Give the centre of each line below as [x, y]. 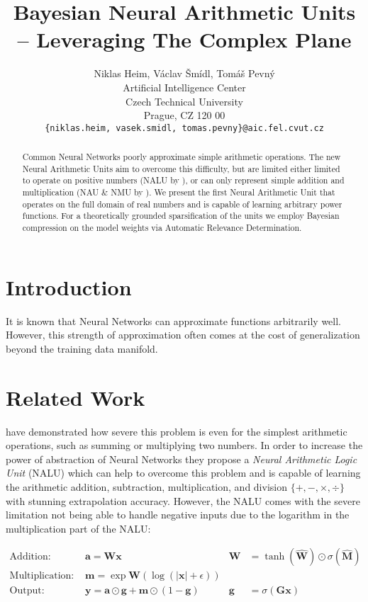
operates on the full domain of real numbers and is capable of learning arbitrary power [182, 204]
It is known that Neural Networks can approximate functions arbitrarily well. [173, 320]
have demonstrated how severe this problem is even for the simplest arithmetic [177, 431]
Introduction [69, 286]
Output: [27, 591]
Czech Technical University [184, 101]
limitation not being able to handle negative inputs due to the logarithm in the [178, 515]
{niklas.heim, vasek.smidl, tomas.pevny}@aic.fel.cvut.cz [184, 128]
